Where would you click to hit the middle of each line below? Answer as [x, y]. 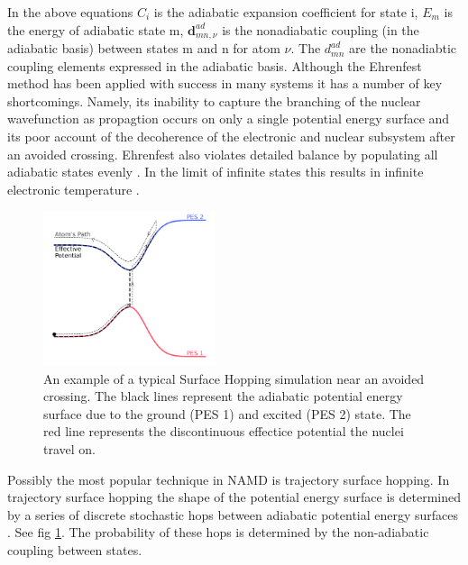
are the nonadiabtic [403, 48]
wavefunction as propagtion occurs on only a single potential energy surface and [229, 118]
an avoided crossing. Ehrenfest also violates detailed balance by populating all [223, 154]
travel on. [69, 448]
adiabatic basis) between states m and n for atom [144, 48]
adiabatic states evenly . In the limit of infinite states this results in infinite [216, 172]
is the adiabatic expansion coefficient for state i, [286, 12]
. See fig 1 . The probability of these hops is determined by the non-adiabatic [218, 532]
